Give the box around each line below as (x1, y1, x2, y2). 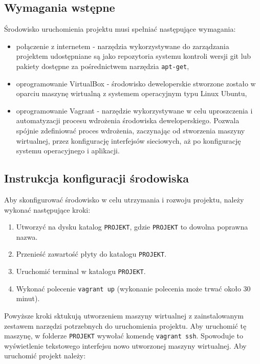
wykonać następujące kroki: (4, 204, 91, 215)
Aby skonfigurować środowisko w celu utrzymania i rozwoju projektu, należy (4, 194, 244, 204)
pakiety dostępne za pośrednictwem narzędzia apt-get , (16, 60, 189, 71)
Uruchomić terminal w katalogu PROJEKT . (16, 266, 146, 277)
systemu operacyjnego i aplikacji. (16, 145, 120, 156)
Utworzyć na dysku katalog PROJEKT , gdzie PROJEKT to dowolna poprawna (16, 221, 248, 232)
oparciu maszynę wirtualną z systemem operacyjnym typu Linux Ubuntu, (16, 88, 247, 99)
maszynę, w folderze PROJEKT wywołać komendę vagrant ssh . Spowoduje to (4, 330, 243, 341)
